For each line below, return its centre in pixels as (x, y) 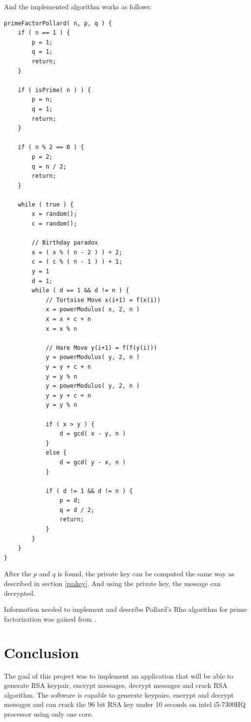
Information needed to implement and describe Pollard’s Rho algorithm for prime (125, 609)
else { (56, 453)
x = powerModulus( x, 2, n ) (93, 310)
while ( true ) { (46, 204)
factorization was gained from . (50, 618)
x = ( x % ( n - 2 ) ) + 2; (77, 252)
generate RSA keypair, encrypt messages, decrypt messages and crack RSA (116, 685)
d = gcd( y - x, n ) (93, 462)
